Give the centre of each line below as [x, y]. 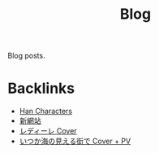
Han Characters [46, 111]
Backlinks [41, 88]
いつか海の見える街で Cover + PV [75, 141]
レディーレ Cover [48, 131]
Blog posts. [26, 56]
